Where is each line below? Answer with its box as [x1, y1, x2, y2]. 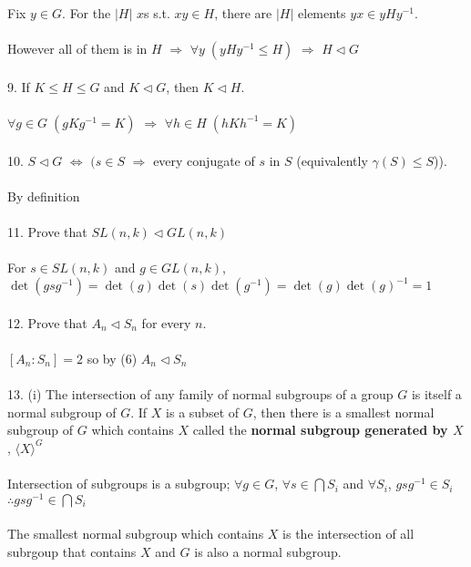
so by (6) [87, 349, 138, 367]
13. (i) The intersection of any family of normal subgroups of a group [7, 385, 394, 404]
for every [141, 313, 191, 332]
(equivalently [296, 150, 368, 170]
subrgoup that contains [7, 542, 137, 562]
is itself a [411, 385, 462, 404]
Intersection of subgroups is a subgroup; [7, 474, 230, 493]
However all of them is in [7, 39, 148, 58]
